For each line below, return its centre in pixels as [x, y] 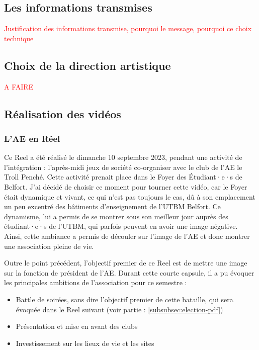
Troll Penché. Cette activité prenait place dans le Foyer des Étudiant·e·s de [123, 177]
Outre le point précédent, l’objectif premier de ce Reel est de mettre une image [126, 263]
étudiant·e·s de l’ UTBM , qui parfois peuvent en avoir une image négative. [121, 226]
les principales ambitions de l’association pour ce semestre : [96, 282]
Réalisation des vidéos [63, 113]
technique [19, 38]
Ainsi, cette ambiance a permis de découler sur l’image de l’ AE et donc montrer [127, 236]
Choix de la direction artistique [88, 65]
